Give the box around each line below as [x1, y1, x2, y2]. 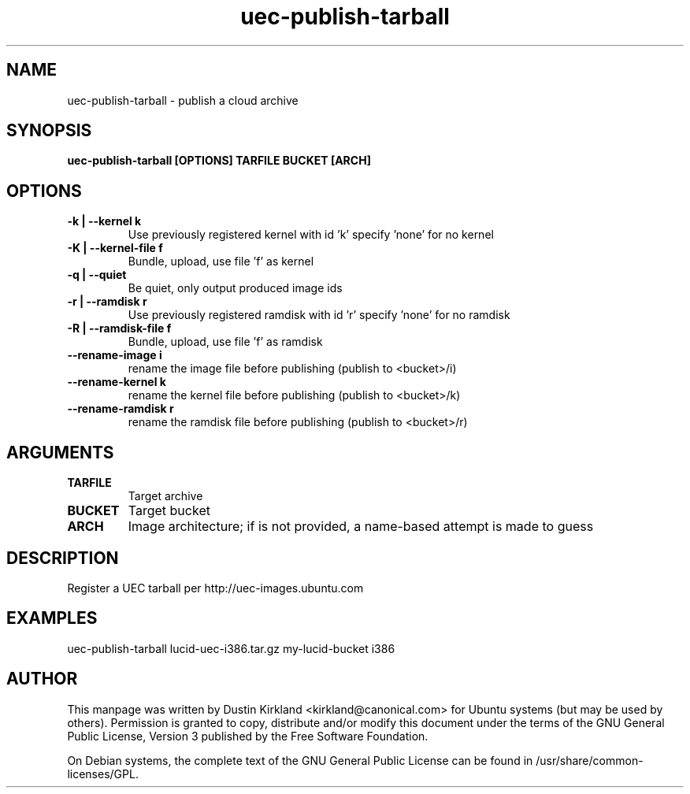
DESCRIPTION [6, 547, 119, 568]
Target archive [128, 489, 203, 503]
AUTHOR [6, 669, 78, 689]
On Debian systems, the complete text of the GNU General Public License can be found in [67, 753, 533, 767]
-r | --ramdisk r [67, 295, 147, 309]
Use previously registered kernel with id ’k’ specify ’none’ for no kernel [128, 228, 494, 242]
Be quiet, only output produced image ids [128, 281, 343, 295]
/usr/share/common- [536, 753, 644, 767]
